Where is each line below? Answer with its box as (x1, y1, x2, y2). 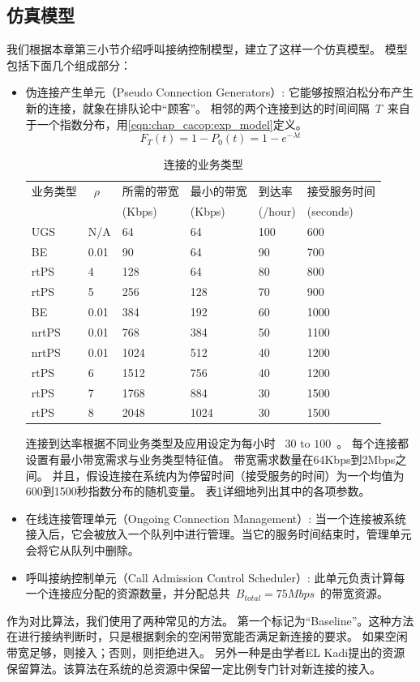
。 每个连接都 (336, 435, 409, 452)
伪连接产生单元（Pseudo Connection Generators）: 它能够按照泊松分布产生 (25, 84, 414, 101)
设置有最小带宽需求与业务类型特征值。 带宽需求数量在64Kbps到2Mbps (25, 451, 396, 468)
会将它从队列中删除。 (25, 542, 139, 559)
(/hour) (258, 202, 296, 219)
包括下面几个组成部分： (6, 56, 131, 73)
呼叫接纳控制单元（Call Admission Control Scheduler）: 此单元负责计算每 (25, 568, 405, 585)
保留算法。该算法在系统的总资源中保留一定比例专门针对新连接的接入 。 (6, 659, 381, 676)
